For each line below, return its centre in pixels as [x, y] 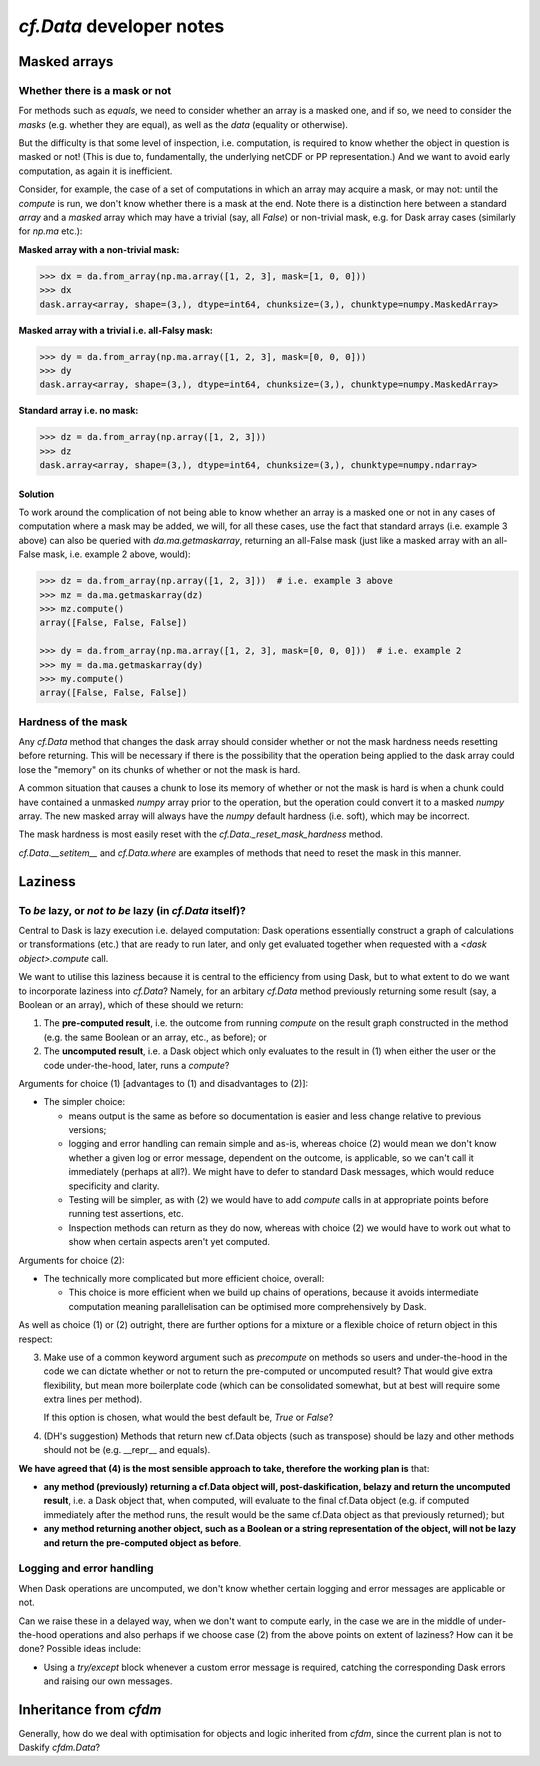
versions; [87, 1130]
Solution [36, 494]
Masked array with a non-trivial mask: [99, 249]
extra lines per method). [93, 1399]
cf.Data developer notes [121, 26]
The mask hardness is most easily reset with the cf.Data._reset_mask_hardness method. [201, 834]
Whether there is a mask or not [95, 90]
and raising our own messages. [108, 1681]
